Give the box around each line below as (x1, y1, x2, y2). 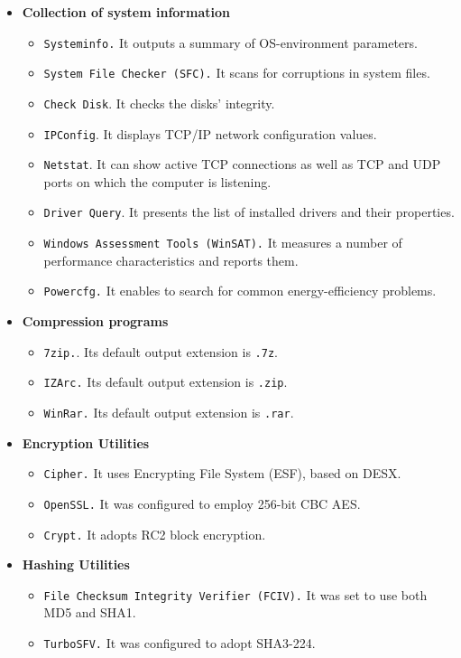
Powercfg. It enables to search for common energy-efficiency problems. (43, 281, 437, 300)
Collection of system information (22, 3, 230, 21)
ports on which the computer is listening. (43, 172, 272, 191)
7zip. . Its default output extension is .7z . (43, 342, 278, 361)
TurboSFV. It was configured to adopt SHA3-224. (43, 634, 316, 652)
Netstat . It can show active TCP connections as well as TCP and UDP (43, 155, 441, 174)
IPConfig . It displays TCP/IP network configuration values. (43, 124, 377, 143)
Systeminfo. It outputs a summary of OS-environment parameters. (43, 33, 418, 52)
